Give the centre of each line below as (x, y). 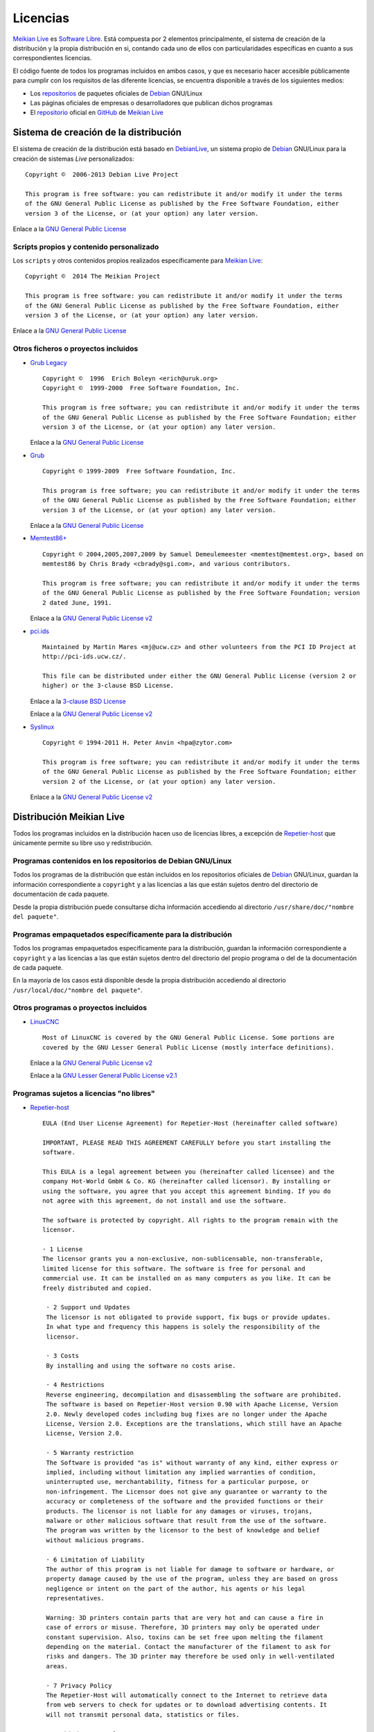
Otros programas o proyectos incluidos (80, 1008)
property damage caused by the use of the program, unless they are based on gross (192, 1579)
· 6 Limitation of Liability (96, 1559)
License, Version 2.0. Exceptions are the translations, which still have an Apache (194, 1424)
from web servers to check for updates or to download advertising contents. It (187, 1705)
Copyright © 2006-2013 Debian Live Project (102, 174)
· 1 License (63, 1249)
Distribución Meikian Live (69, 816)
